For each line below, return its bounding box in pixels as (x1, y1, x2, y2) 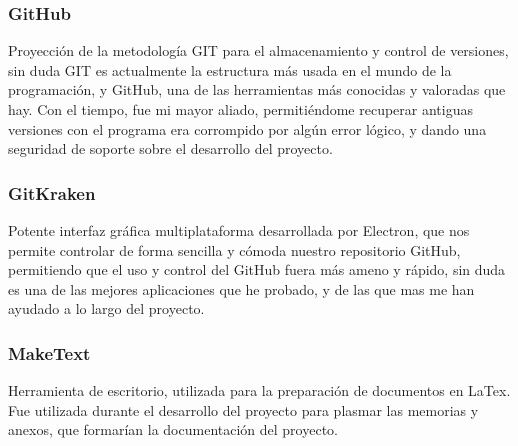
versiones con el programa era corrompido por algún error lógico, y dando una (8, 118, 487, 139)
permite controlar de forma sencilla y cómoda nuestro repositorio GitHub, (8, 239, 461, 260)
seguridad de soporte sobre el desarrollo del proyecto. (8, 138, 333, 159)
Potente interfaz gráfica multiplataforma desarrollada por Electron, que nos (8, 220, 470, 240)
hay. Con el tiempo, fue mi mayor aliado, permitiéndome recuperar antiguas (8, 99, 474, 119)
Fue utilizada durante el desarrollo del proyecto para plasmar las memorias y (8, 399, 479, 420)
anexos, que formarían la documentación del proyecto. (8, 419, 338, 440)
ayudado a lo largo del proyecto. (8, 298, 205, 319)
